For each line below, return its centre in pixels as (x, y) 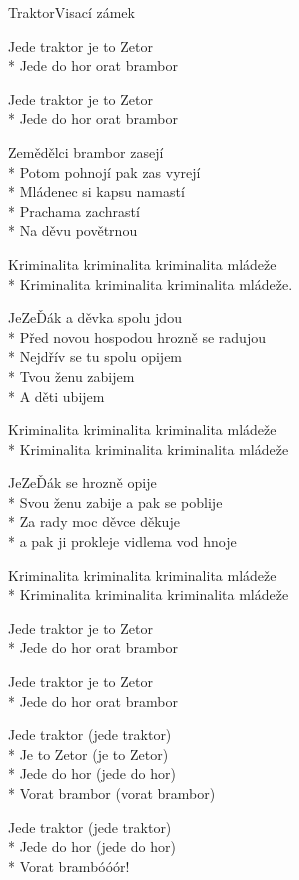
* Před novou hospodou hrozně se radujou (137, 336)
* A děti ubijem (56, 395)
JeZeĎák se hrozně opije (82, 482)
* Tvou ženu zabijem (71, 375)
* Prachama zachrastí (74, 210)
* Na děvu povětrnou (73, 230)
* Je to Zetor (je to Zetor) (88, 753)
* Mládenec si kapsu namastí (96, 191)
